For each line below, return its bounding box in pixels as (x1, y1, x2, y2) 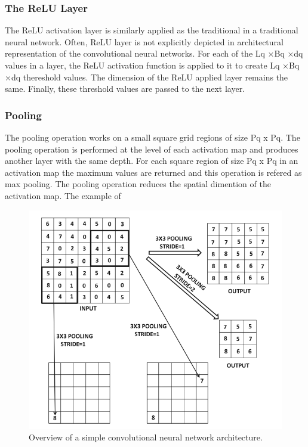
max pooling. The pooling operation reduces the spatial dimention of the (5, 178, 271, 190)
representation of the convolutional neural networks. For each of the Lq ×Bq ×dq (5, 47, 303, 60)
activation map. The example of (5, 189, 121, 201)
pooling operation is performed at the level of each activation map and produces (5, 142, 298, 155)
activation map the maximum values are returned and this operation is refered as (5, 166, 302, 178)
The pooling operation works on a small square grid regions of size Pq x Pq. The (5, 131, 300, 143)
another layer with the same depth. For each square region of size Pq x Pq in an (5, 154, 298, 167)
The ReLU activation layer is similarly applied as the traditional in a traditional (5, 24, 298, 36)
